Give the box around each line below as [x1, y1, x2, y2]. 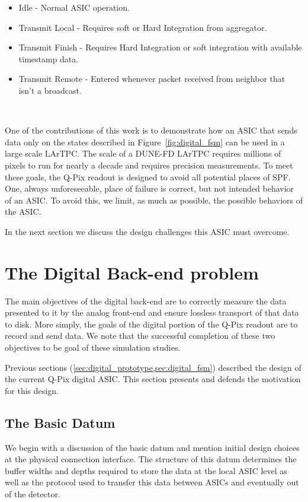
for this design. [5, 384, 59, 396]
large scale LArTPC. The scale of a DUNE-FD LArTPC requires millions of [5, 147, 281, 160]
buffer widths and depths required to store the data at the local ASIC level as [5, 464, 287, 476]
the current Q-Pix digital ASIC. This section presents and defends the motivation [5, 373, 301, 385]
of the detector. [5, 487, 60, 500]
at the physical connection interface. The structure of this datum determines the [5, 453, 297, 465]
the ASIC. [5, 205, 41, 218]
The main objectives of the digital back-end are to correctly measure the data [5, 294, 287, 307]
